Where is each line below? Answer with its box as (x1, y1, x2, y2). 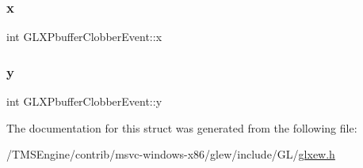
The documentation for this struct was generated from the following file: (6, 119, 357, 136)
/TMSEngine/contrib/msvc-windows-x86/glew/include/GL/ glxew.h (6, 146, 335, 162)
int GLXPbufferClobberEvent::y (6, 93, 162, 110)
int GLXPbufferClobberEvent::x (6, 28, 162, 45)
